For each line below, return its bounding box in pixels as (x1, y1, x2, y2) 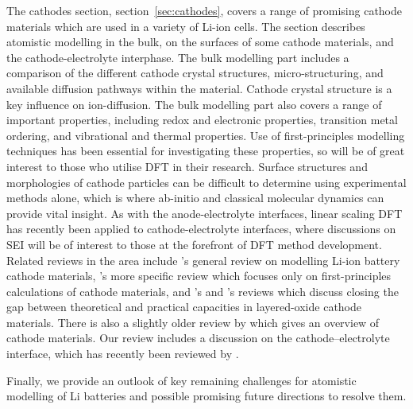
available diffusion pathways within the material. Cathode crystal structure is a (6, 80, 392, 96)
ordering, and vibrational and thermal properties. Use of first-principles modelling (6, 127, 405, 143)
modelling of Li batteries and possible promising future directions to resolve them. (6, 388, 407, 404)
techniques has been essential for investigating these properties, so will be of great (6, 142, 405, 159)
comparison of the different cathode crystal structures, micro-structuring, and (6, 64, 384, 81)
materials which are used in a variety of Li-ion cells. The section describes (6, 18, 365, 34)
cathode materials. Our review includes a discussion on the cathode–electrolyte (6, 329, 390, 346)
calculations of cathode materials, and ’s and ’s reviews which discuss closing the (6, 282, 399, 299)
